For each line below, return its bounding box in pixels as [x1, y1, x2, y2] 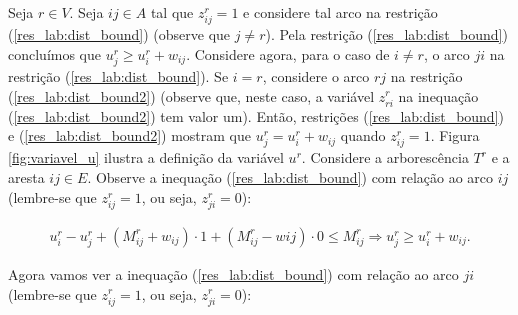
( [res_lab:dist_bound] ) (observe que [8, 24, 231, 45]
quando [340, 125, 386, 146]
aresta [8, 167, 45, 187]
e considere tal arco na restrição [243, 2, 438, 22]
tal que [150, 2, 194, 22]
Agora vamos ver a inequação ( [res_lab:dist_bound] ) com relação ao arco [8, 263, 459, 284]
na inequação [398, 85, 479, 106]
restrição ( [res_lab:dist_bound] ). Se [8, 65, 229, 86]
